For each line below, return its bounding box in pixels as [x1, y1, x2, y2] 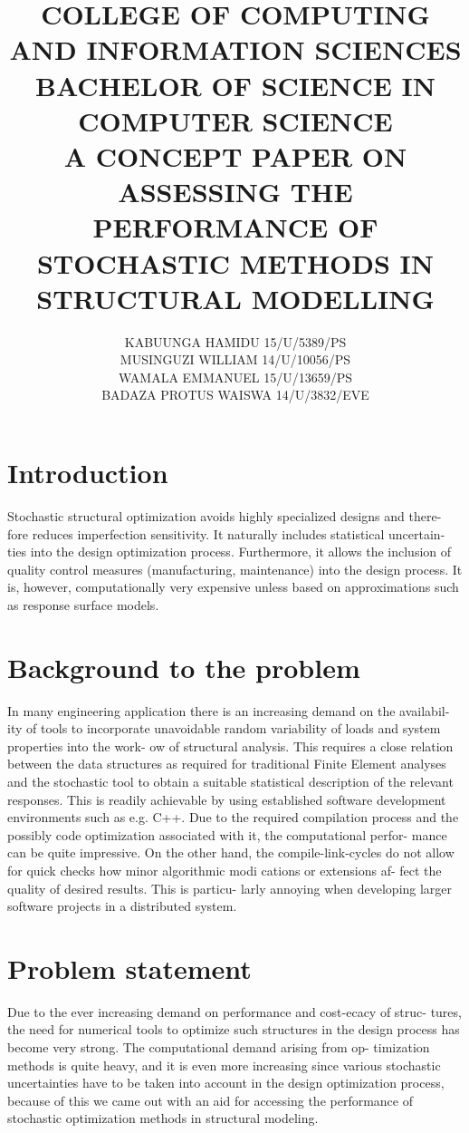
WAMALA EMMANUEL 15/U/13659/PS [118, 367, 353, 386]
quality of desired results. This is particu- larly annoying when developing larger [7, 878, 453, 897]
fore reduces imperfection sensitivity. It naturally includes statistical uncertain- [7, 524, 445, 543]
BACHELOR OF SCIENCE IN [35, 66, 435, 103]
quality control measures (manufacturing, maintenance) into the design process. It [7, 559, 463, 578]
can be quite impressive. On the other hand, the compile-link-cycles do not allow [7, 843, 455, 862]
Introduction [7, 454, 168, 490]
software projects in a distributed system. [7, 896, 237, 915]
